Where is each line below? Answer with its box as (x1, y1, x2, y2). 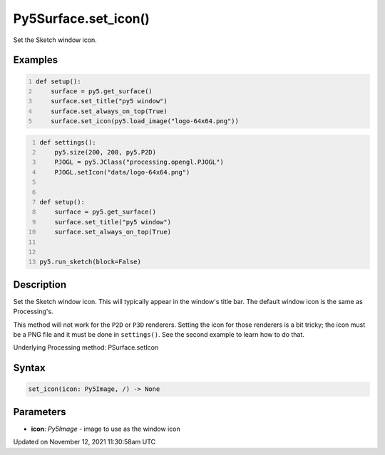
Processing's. (13, 307, 53, 316)
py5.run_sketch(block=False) (39, 258, 142, 266)
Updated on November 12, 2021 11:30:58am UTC (13, 438, 156, 446)
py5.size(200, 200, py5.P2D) (54, 148, 157, 157)
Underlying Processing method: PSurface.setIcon (13, 343, 159, 352)
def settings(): (39, 138, 96, 146)
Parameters (13, 406, 66, 418)
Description (13, 278, 67, 291)
